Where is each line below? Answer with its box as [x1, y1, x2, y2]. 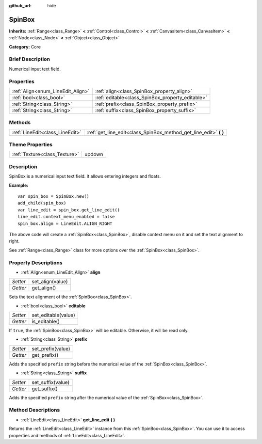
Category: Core [9, 44, 41, 49]
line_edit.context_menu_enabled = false [17, 214, 115, 220]
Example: [9, 182, 29, 188]
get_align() [32, 285, 56, 291]
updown [84, 151, 103, 158]
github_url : [9, 3, 32, 8]
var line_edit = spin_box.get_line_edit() [17, 207, 120, 213]
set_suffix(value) [32, 379, 70, 385]
